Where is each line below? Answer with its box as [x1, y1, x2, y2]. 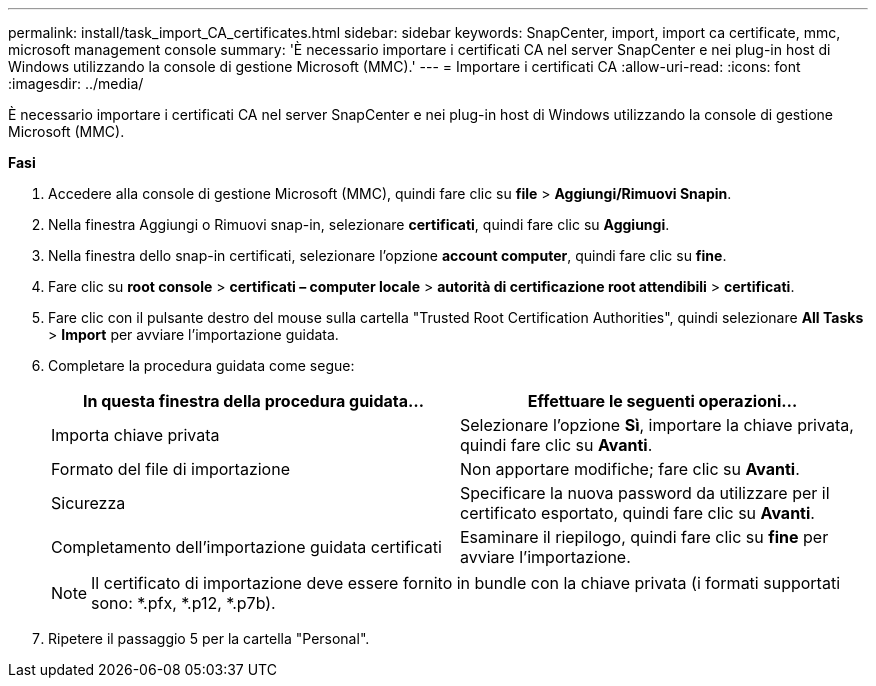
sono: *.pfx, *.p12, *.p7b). [91, 593, 276, 613]
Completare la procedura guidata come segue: [48, 357, 355, 374]
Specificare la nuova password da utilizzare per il [460, 483, 830, 503]
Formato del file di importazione [51, 459, 290, 479]
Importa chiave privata [51, 425, 220, 445]
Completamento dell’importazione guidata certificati [51, 537, 442, 557]
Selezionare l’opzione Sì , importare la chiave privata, [460, 415, 854, 435]
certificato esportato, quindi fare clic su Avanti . [460, 503, 815, 523]
